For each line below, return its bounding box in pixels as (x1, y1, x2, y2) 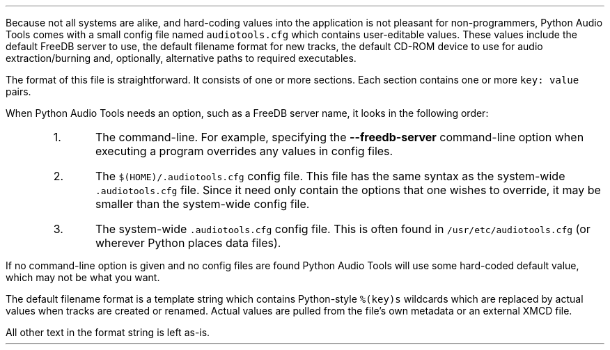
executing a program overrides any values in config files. (95, 144, 393, 158)
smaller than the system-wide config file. (95, 197, 310, 211)
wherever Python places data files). (95, 236, 281, 250)
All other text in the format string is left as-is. (6, 326, 210, 338)
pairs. (6, 86, 31, 97)
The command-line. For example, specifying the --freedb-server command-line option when (95, 130, 584, 144)
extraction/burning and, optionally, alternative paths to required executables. (6, 52, 357, 64)
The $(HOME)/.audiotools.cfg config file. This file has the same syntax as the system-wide (95, 169, 565, 183)
